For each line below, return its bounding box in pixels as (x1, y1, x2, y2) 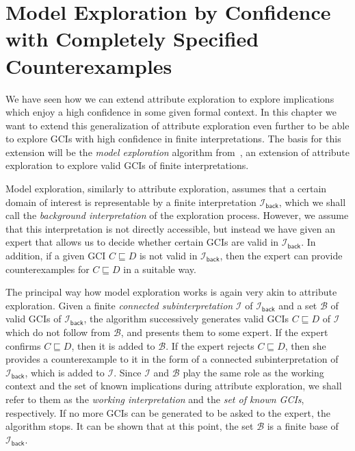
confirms (5, 338, 41, 352)
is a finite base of (267, 419, 339, 433)
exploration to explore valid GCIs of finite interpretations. (5, 158, 249, 172)
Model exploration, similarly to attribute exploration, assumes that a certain (5, 181, 327, 196)
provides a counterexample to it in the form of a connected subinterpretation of (5, 352, 339, 366)
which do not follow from (5, 325, 111, 339)
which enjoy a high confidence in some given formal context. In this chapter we (5, 105, 337, 119)
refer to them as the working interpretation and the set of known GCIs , (5, 391, 304, 406)
